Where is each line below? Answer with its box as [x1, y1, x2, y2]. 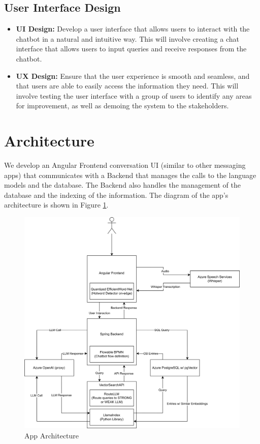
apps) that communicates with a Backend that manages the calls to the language [4, 169, 256, 180]
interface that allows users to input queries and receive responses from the [16, 43, 247, 54]
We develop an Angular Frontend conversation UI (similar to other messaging [4, 160, 246, 170]
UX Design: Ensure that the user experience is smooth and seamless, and [16, 70, 250, 81]
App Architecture [24, 430, 79, 440]
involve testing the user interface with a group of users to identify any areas [16, 90, 252, 101]
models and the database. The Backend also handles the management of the [4, 180, 241, 190]
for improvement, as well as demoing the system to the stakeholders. [16, 100, 229, 111]
